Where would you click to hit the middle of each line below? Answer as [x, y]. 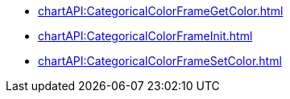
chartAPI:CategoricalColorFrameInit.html [145, 36]
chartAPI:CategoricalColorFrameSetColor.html [160, 61]
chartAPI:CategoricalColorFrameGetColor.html [161, 11]
